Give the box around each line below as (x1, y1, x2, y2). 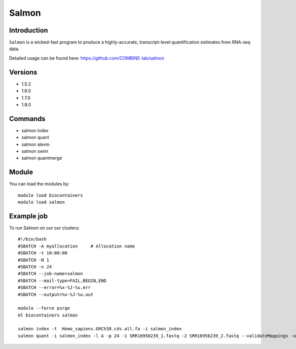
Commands (9, 114, 46, 123)
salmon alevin (21, 141, 50, 147)
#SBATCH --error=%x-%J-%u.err (18, 285, 91, 290)
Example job (9, 212, 48, 220)
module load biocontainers (18, 192, 83, 198)
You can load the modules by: (9, 181, 70, 187)
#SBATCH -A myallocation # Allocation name (18, 243, 135, 249)
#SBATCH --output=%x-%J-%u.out (18, 291, 94, 297)
